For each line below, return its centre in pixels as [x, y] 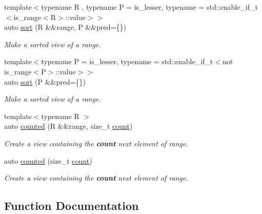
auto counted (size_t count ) [48, 160]
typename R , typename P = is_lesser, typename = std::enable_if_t [149, 7]
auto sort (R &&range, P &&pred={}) [65, 27]
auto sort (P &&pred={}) [45, 81]
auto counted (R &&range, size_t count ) [68, 126]
